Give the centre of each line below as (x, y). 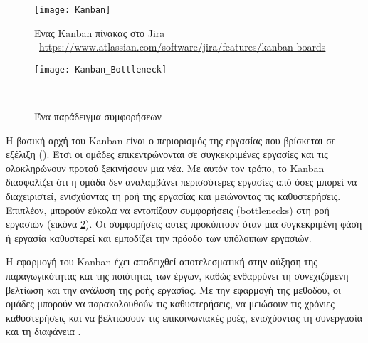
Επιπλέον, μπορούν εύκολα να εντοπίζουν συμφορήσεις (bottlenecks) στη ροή (168, 210)
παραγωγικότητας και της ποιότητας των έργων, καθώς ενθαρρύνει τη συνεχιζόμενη (177, 276)
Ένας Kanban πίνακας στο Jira (100, 32)
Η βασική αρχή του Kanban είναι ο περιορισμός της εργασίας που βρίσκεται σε (171, 140)
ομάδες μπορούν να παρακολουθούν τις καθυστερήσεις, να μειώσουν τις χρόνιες (170, 304)
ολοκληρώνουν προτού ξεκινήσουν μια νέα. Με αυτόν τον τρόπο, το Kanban (165, 168)
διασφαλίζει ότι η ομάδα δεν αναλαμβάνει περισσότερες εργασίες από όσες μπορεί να (182, 182)
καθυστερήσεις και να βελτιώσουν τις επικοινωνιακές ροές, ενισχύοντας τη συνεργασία (184, 317)
